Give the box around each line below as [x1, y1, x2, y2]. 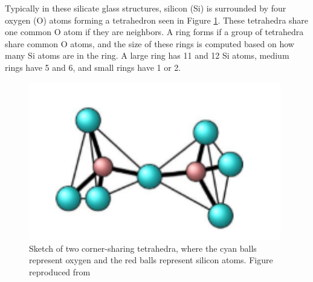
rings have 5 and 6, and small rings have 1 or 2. [5, 61, 181, 73]
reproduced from [29, 265, 91, 278]
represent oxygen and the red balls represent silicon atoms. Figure [29, 254, 273, 266]
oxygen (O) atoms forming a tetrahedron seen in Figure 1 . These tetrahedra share [5, 13, 309, 26]
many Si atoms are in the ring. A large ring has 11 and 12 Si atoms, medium [5, 49, 289, 62]
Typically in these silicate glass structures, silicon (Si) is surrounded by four [5, 2, 286, 14]
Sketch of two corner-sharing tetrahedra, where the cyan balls [29, 241, 257, 254]
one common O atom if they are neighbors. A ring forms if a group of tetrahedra [5, 25, 304, 38]
